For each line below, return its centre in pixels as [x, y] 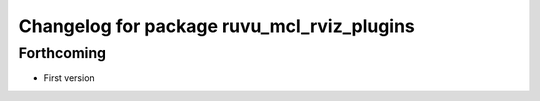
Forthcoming [62, 53]
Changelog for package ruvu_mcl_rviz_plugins [216, 26]
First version [69, 78]
